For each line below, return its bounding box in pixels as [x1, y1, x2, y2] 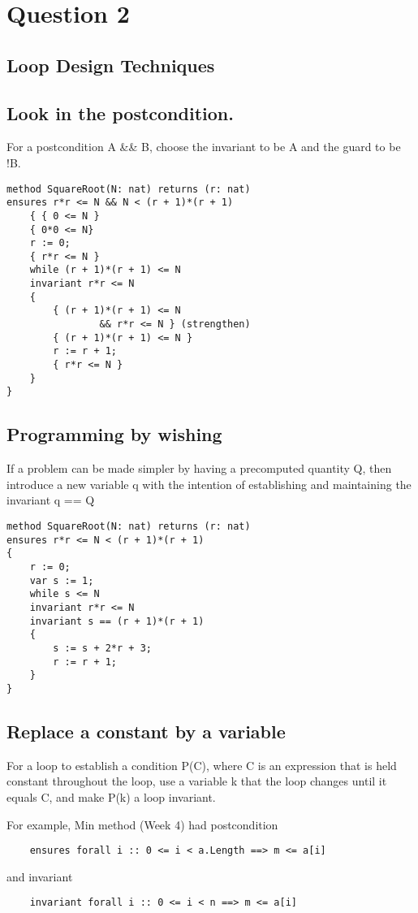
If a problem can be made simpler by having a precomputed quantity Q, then [6, 460, 392, 477]
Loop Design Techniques [6, 52, 215, 77]
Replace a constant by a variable [6, 718, 286, 743]
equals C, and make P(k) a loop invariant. [6, 788, 216, 805]
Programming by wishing [6, 422, 222, 447]
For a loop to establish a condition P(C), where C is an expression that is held [6, 756, 397, 773]
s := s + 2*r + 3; [53, 642, 152, 654]
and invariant [6, 868, 73, 885]
